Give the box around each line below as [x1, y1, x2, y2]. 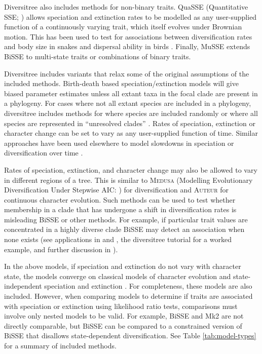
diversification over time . [4, 147, 83, 158]
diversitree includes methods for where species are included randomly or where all [4, 107, 258, 118]
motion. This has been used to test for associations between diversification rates [4, 31, 252, 42]
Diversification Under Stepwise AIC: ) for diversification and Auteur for [4, 184, 229, 195]
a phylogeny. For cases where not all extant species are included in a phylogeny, [4, 98, 251, 108]
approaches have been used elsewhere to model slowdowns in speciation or [4, 137, 234, 148]
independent [4, 281, 42, 291]
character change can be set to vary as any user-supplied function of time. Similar [4, 128, 258, 138]
